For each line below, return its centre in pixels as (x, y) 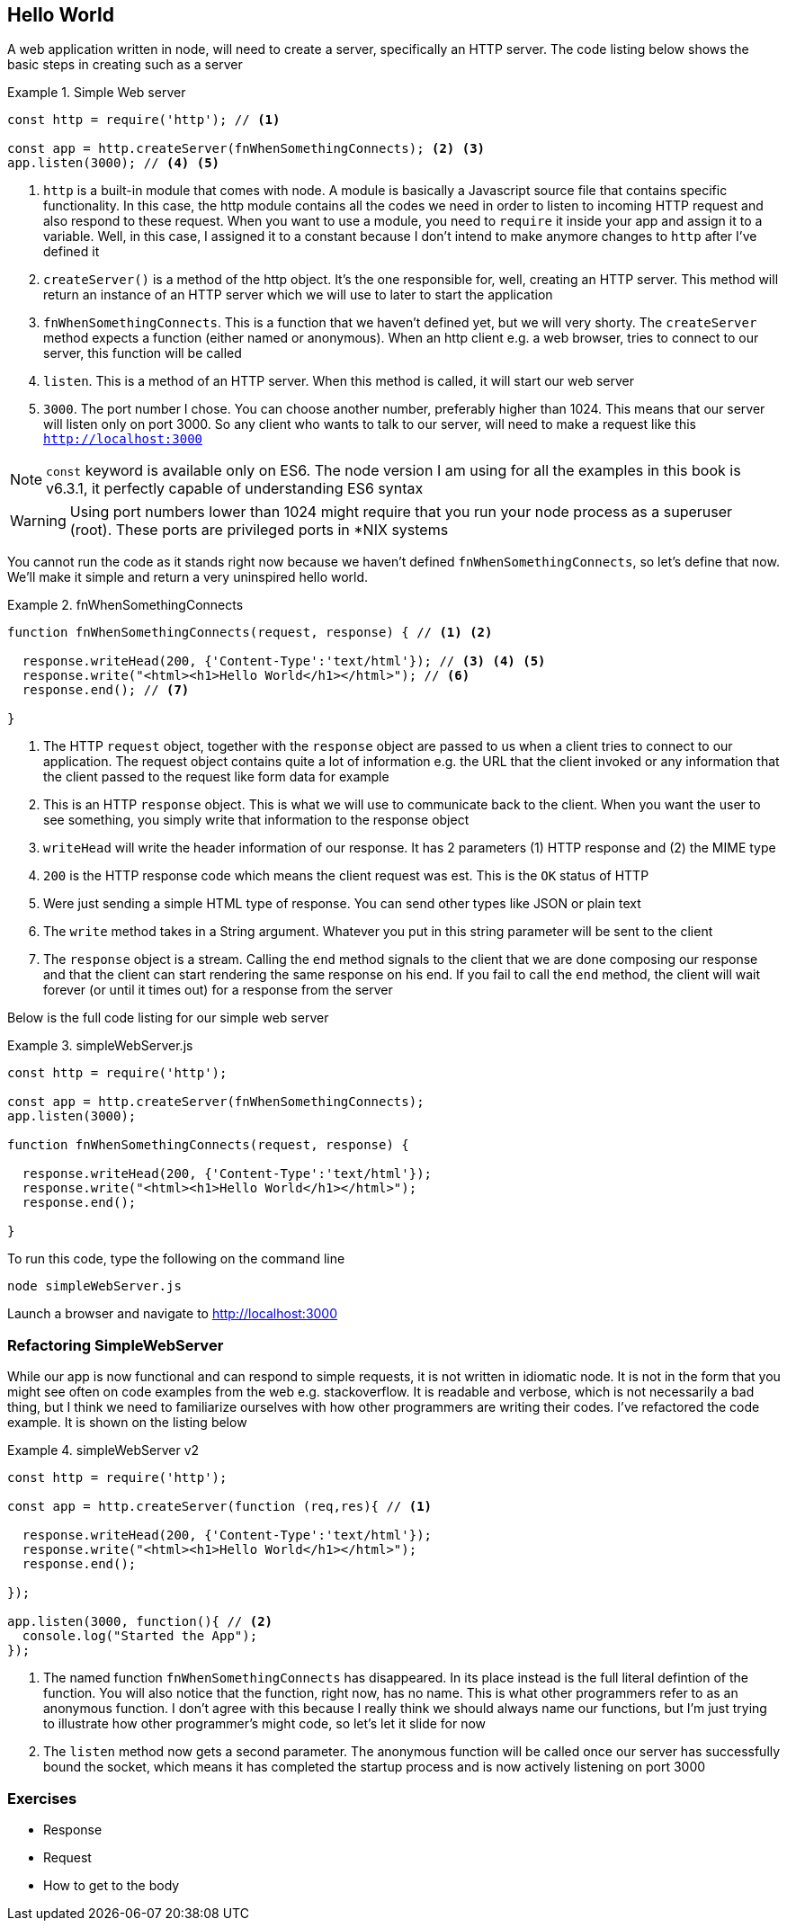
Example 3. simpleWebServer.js (100, 1046)
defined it (72, 252)
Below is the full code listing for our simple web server (168, 1018)
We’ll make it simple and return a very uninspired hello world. (188, 577)
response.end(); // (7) (106, 690)
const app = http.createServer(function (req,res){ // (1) (220, 1507)
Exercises (42, 1798)
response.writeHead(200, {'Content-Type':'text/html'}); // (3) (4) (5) (284, 661)
